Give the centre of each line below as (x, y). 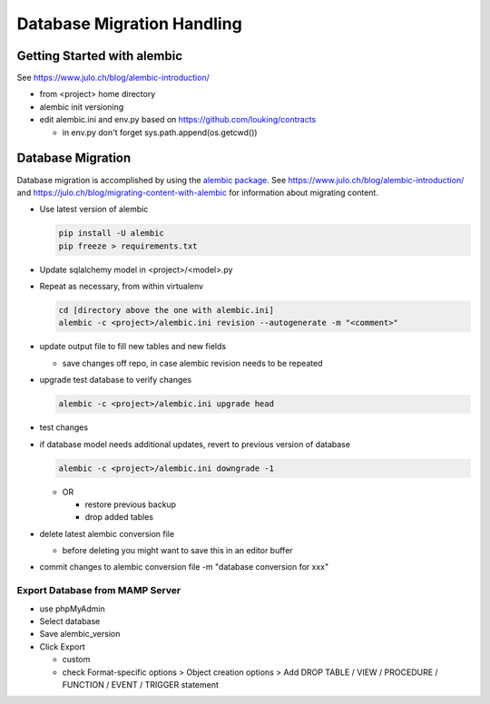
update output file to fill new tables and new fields (133, 347)
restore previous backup (131, 504)
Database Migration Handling (129, 24)
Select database (70, 621)
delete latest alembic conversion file (107, 533)
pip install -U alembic (112, 233)
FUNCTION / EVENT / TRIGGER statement (141, 684)
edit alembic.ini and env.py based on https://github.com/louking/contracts (178, 120)
